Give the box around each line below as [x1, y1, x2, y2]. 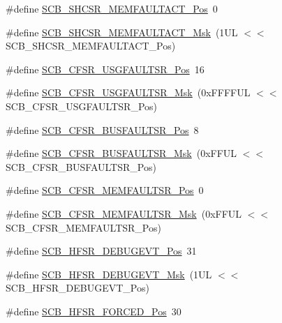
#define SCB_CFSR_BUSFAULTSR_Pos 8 [6, 122, 199, 137]
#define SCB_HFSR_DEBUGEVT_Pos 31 [6, 243, 197, 258]
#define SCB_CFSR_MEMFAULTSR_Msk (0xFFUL [6, 206, 242, 220]
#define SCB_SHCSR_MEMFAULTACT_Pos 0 [6, 1, 218, 15]
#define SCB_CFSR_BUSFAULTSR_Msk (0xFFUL [6, 146, 237, 160]
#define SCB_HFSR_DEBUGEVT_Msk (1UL [6, 266, 212, 281]
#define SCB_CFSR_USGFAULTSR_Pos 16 [6, 61, 205, 76]
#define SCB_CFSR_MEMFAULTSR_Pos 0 [6, 183, 204, 197]
